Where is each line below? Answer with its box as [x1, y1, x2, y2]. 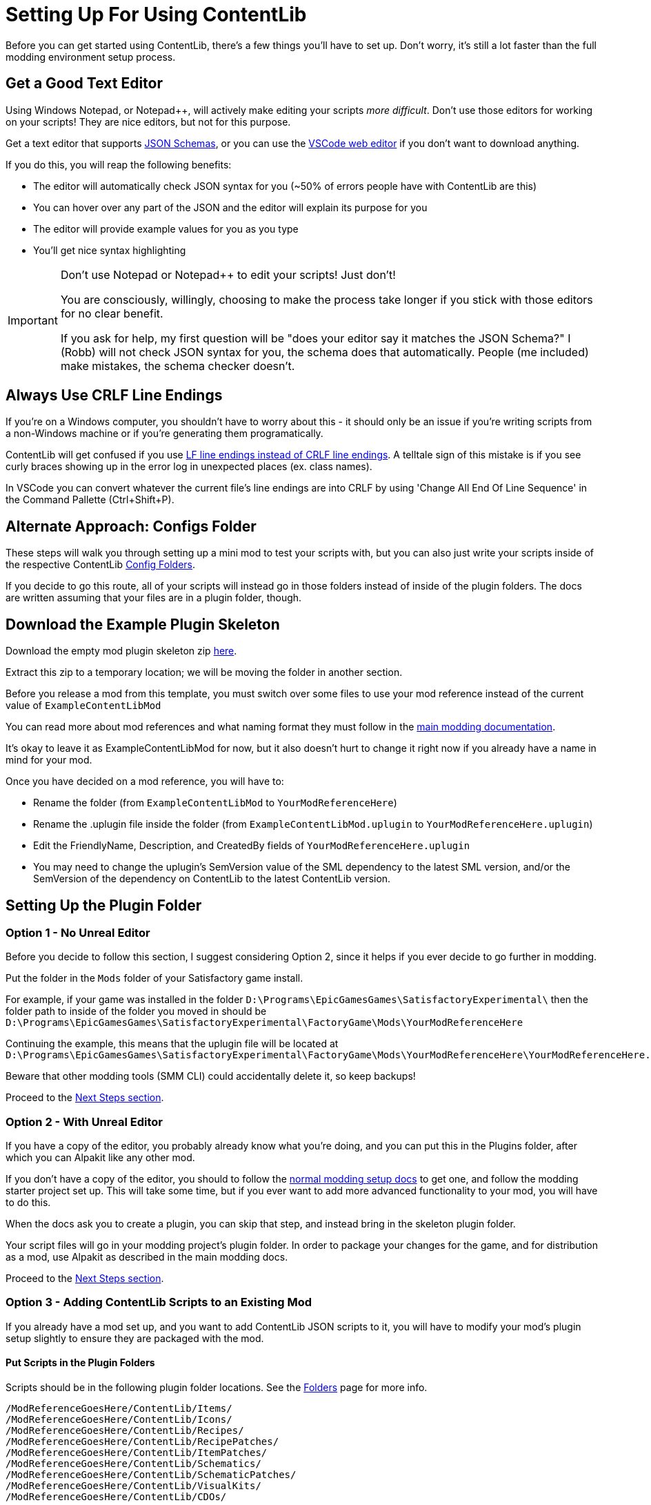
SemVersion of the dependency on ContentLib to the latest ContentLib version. [33, 873, 391, 885]
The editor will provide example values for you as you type [33, 222, 299, 235]
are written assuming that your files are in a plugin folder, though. [6, 592, 302, 604]
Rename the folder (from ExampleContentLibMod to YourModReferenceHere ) [33, 797, 397, 809]
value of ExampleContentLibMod [6, 699, 161, 712]
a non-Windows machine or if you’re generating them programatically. [6, 427, 323, 440]
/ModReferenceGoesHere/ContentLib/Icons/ [6, 1414, 232, 1426]
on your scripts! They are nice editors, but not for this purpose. [6, 115, 291, 128]
